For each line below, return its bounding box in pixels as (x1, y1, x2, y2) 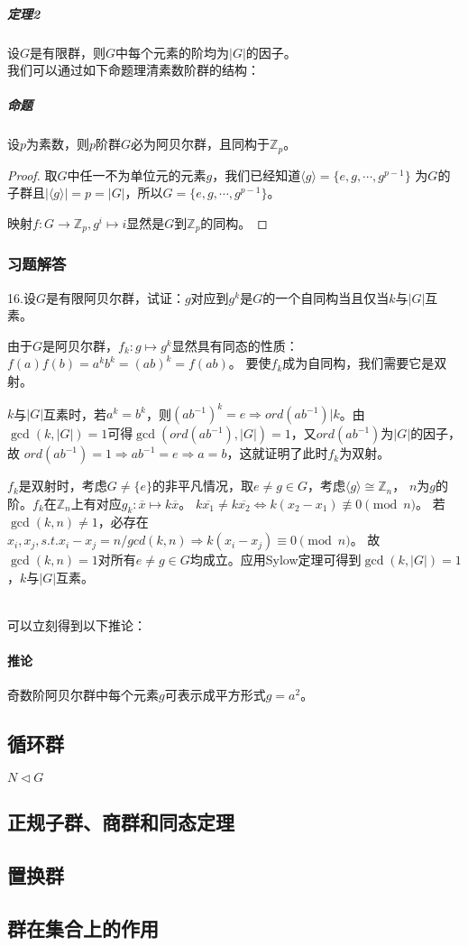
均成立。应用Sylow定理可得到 (189, 550, 362, 569)
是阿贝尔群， (42, 335, 119, 354)
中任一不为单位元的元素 (67, 165, 206, 184)
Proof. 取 (7, 165, 58, 184)
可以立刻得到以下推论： (7, 615, 146, 634)
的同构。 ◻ (200, 213, 268, 232)
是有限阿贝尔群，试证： (45, 288, 185, 307)
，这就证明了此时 (226, 444, 328, 463)
